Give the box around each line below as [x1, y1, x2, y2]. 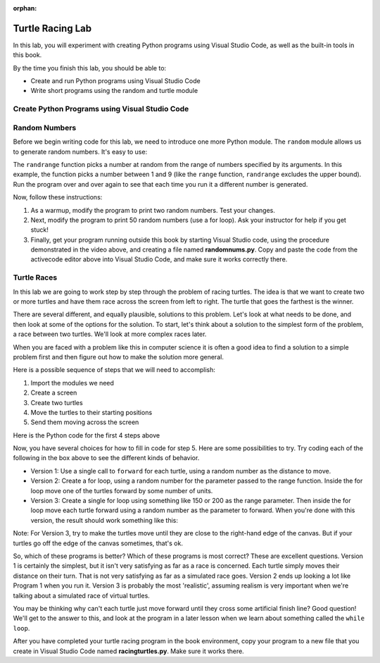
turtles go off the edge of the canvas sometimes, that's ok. [13, 539, 183, 547]
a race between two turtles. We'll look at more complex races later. [13, 330, 207, 338]
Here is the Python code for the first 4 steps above [13, 430, 160, 440]
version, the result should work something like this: [30, 516, 179, 524]
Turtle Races [13, 273, 58, 283]
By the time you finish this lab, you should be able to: [13, 63, 167, 72]
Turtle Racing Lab [13, 22, 91, 35]
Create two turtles [30, 398, 84, 407]
